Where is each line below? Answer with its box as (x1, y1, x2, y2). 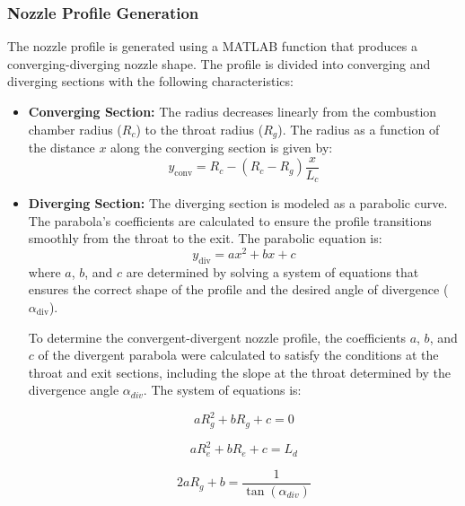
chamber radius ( (28, 119, 122, 138)
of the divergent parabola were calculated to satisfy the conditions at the (38, 345, 439, 364)
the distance (28, 138, 95, 157)
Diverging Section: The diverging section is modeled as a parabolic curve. (28, 194, 448, 213)
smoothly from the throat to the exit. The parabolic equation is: (28, 229, 382, 248)
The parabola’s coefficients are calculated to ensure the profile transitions (28, 211, 432, 230)
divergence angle (28, 380, 119, 399)
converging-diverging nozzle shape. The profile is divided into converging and (7, 54, 431, 73)
